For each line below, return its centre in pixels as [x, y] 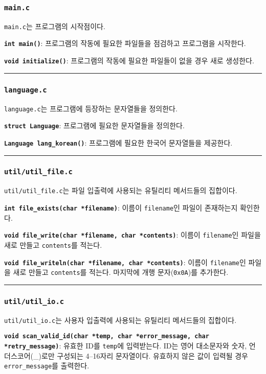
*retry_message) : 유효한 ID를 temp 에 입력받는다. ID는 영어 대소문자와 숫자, [126, 345]
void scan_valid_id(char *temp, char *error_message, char [107, 336]
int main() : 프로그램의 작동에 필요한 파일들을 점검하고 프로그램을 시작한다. [125, 43]
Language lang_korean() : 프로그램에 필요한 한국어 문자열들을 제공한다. [118, 142]
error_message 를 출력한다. [47, 366]
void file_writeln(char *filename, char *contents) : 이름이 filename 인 [125, 262]
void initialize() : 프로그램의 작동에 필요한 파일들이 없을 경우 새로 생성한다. [129, 61]
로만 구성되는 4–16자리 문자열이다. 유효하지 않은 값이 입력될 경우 [145, 355]
